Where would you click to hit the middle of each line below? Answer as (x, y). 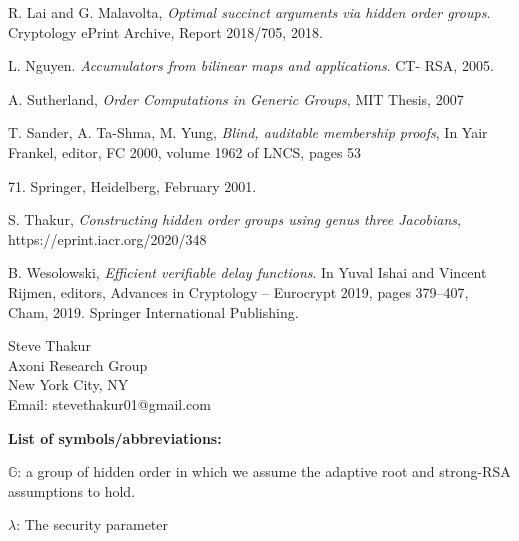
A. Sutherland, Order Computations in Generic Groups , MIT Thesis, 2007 (236, 98)
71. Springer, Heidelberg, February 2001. (132, 185)
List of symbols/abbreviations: (115, 437)
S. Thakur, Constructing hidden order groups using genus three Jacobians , (234, 219)
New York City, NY (68, 384)
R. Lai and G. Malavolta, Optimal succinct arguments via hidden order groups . (249, 12)
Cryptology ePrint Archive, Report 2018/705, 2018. (165, 31)
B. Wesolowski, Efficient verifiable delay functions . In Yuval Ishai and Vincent (247, 272)
